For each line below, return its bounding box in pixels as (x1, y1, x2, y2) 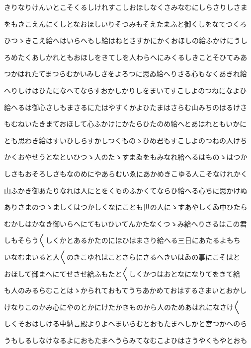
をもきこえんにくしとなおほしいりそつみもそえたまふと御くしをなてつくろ (4, 18, 247, 29)
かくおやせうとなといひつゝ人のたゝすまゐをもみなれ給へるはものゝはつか (4, 152, 248, 162)
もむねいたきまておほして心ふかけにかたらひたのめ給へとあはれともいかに (4, 118, 247, 129)
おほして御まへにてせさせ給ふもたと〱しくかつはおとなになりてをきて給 (4, 268, 240, 279)
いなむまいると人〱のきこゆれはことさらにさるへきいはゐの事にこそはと (4, 251, 241, 262)
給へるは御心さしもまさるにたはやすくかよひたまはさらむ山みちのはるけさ (4, 102, 247, 112)
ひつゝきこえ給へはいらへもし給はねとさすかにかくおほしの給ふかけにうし (4, 35, 248, 46)
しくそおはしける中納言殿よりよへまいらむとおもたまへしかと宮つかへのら (4, 318, 248, 329)
